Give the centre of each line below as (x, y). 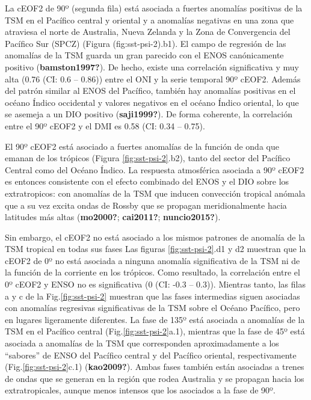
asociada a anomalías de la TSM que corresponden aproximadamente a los (142, 343)
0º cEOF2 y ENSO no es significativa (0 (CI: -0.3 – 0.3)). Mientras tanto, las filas (155, 284)
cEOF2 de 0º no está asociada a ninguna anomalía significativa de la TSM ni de (152, 260)
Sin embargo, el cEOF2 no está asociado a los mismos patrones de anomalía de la (155, 237)
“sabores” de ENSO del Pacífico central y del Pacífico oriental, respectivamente (151, 355)
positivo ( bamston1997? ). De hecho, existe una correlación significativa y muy (152, 66)
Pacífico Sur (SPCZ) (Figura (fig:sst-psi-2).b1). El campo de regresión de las (146, 43)
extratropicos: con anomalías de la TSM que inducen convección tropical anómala (155, 193)
